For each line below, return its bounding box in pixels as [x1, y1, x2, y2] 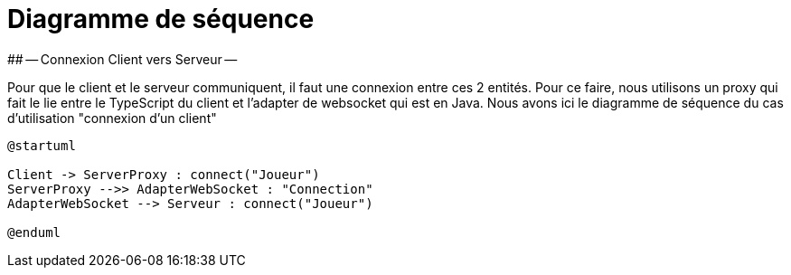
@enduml [7, 224, 61, 240]
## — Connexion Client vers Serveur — [7, 51, 238, 67]
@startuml [7, 137, 76, 153]
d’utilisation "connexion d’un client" [7, 109, 217, 126]
